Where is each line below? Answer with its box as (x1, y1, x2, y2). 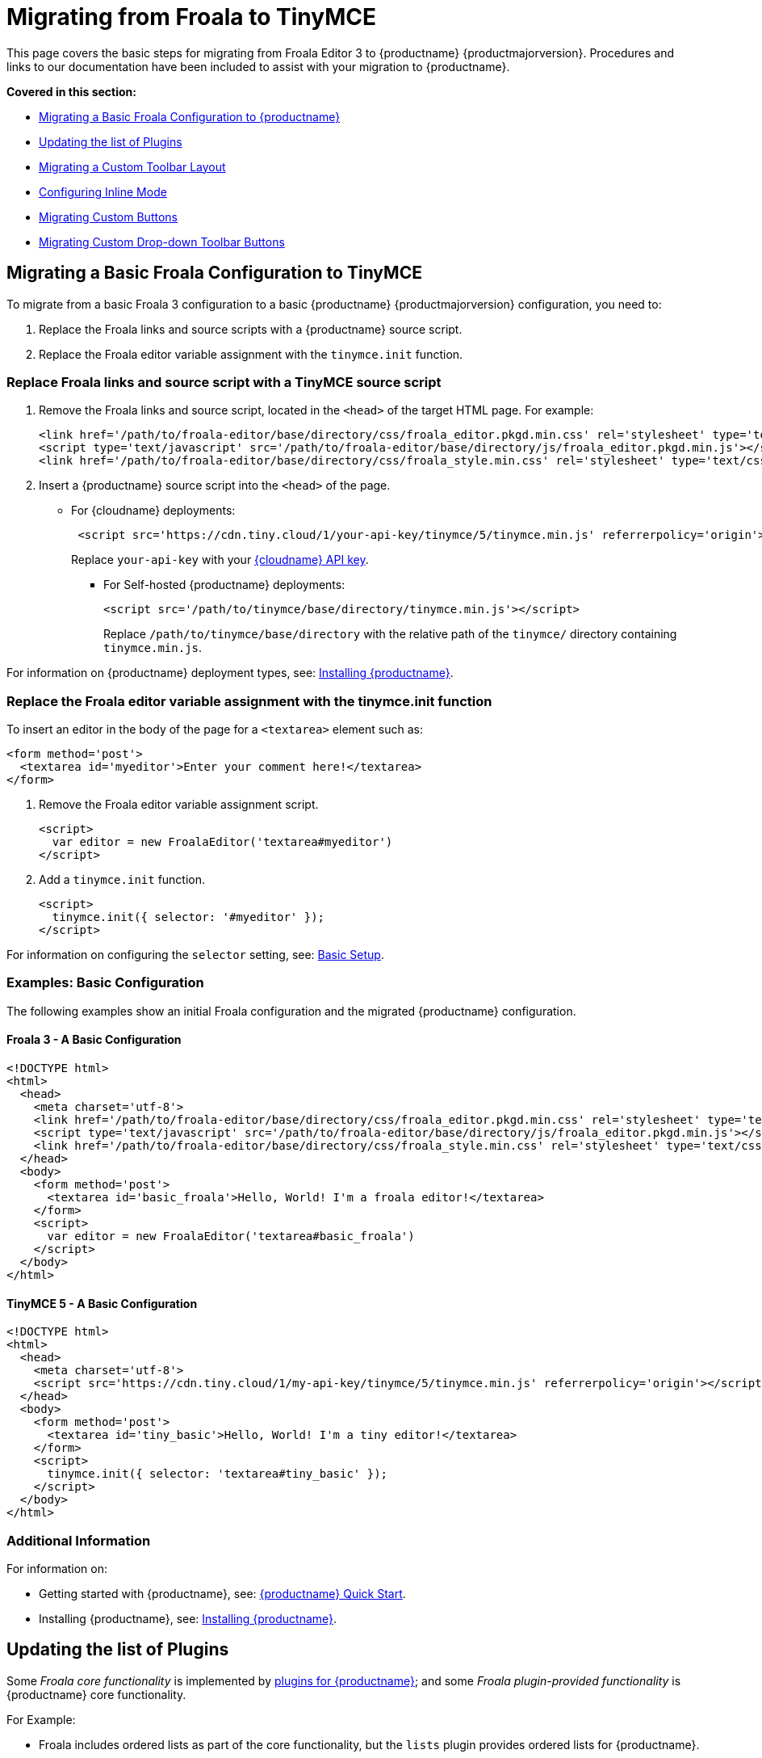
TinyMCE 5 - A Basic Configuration (6, 1296, 198, 1310)
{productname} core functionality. (6, 1687, 186, 1701)
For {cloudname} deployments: (71, 503, 236, 518)
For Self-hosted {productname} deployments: (103, 578, 345, 592)
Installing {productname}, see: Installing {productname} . (39, 1612, 337, 1626)
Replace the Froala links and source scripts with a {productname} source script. (39, 322, 463, 336)
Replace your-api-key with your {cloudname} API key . (71, 553, 369, 567)
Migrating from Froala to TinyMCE (6, 3, 376, 31)
